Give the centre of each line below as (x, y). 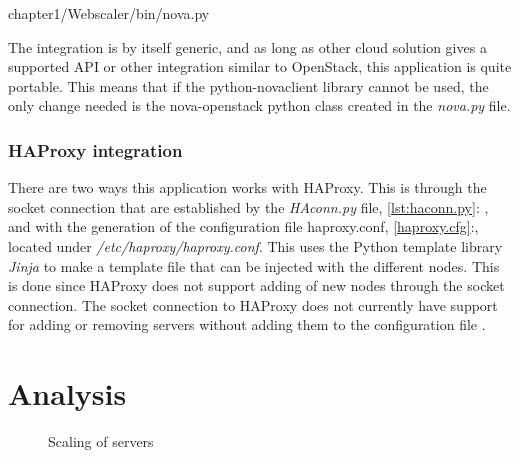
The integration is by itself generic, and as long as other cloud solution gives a (247, 46)
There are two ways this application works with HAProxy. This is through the (247, 187)
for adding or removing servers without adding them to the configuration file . (247, 324)
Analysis (67, 393)
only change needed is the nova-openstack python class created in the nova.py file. (259, 105)
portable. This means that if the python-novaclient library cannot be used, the (248, 85)
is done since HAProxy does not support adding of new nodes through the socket (256, 285)
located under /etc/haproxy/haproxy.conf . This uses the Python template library (255, 245)
